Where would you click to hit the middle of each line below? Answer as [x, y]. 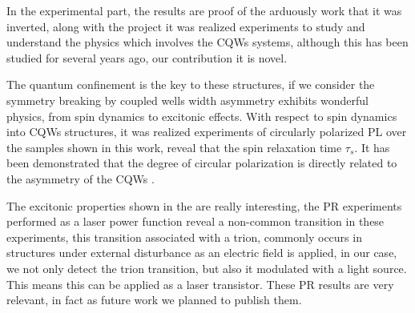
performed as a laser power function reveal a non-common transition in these [195, 221]
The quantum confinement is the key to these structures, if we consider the [191, 84]
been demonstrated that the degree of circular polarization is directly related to [202, 163]
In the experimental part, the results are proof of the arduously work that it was [204, 10]
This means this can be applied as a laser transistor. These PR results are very [200, 284]
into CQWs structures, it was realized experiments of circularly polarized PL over [207, 132]
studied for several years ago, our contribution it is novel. [147, 57]
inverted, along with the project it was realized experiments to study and [186, 26]
